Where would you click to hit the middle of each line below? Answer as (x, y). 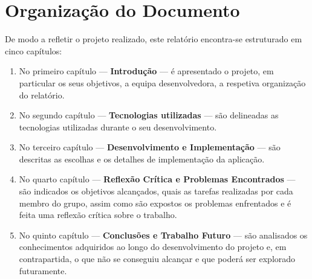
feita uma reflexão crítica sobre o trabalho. (98, 215)
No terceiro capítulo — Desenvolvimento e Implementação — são (150, 147)
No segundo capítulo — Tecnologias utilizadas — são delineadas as (149, 115)
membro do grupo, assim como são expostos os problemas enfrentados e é (155, 203)
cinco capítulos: (34, 50)
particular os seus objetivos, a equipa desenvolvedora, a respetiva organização (162, 82)
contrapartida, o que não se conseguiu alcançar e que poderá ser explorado (157, 259)
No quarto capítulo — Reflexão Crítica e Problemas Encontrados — (157, 179)
